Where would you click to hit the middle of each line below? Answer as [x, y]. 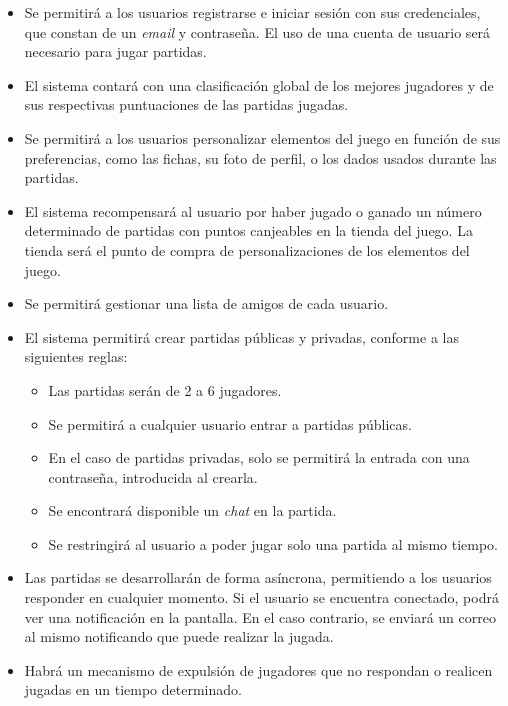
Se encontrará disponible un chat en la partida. [192, 510]
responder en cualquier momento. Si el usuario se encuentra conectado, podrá [261, 597]
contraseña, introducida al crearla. [153, 476]
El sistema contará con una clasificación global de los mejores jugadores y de [259, 84]
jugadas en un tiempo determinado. [133, 689]
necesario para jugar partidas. [115, 51]
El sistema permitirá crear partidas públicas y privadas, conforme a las [241, 336]
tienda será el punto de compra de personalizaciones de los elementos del [247, 249]
